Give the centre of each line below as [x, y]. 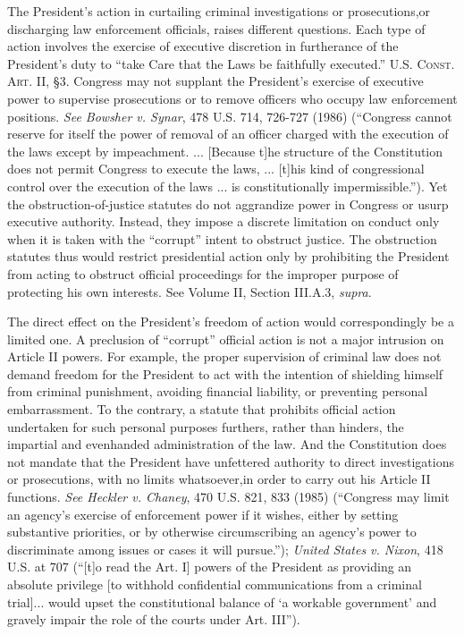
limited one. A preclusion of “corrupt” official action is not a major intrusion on [226, 339]
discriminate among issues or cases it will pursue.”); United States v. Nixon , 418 [225, 549]
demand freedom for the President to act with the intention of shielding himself [225, 373]
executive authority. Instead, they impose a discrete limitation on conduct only [224, 221]
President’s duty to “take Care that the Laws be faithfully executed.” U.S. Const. [231, 63]
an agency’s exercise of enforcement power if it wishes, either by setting [203, 514]
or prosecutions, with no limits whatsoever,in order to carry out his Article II [219, 479]
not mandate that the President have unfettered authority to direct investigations [231, 461]
